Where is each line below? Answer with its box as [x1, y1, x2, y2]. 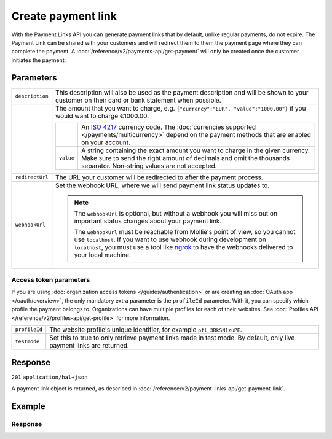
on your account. [81, 138, 131, 147]
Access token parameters [11, 276, 90, 284]
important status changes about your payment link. [74, 217, 222, 225]
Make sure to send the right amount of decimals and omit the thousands [81, 153, 290, 162]
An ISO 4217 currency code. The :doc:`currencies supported [81, 123, 256, 131]
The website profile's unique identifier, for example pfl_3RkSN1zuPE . [49, 325, 242, 334]
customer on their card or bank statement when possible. [55, 96, 221, 104]
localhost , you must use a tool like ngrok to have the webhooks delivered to [74, 243, 293, 251]
